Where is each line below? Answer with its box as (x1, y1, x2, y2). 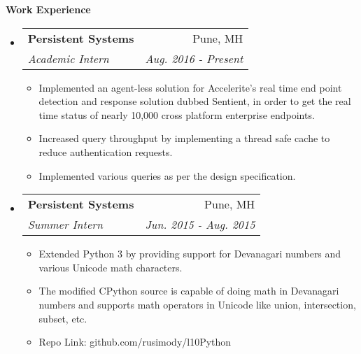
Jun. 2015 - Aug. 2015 (145, 216, 255, 233)
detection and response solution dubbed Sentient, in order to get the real (38, 94, 351, 108)
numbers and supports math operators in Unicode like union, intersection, (38, 297, 356, 311)
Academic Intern (27, 50, 109, 66)
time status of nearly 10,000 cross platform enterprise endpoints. (38, 107, 315, 122)
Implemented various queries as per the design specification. (38, 168, 296, 183)
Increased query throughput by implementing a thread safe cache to (38, 131, 330, 146)
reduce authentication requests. (38, 144, 173, 159)
